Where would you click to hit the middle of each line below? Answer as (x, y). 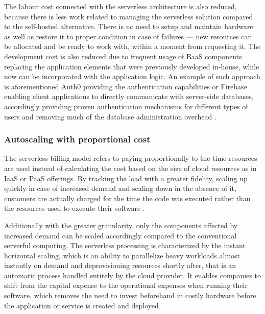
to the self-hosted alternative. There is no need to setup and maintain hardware (129, 26)
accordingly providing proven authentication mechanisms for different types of (126, 106)
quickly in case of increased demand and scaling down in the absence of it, (120, 188)
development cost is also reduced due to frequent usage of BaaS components (123, 56)
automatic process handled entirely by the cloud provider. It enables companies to (132, 275)
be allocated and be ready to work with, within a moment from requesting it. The (132, 46)
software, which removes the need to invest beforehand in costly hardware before (130, 295)
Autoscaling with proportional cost (77, 139)
